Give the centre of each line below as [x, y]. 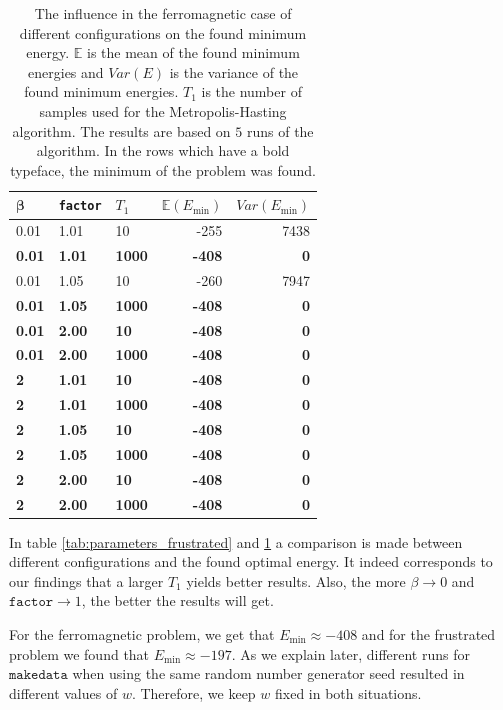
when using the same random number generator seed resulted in [268, 673]
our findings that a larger [86, 580]
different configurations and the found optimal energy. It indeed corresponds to [251, 561]
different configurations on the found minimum [163, 32]
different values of [63, 692]
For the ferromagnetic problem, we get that [142, 634]
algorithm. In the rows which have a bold [163, 150]
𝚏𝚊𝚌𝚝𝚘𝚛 [31, 602]
